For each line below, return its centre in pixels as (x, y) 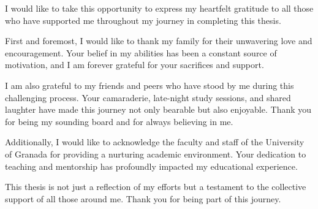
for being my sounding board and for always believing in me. (119, 121)
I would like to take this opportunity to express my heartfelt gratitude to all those (159, 8)
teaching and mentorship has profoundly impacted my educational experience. (151, 166)
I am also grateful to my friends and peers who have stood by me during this (150, 85)
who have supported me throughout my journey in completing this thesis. (143, 20)
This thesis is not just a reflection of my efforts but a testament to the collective (156, 187)
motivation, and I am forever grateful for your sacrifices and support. (134, 65)
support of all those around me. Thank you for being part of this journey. (143, 198)
